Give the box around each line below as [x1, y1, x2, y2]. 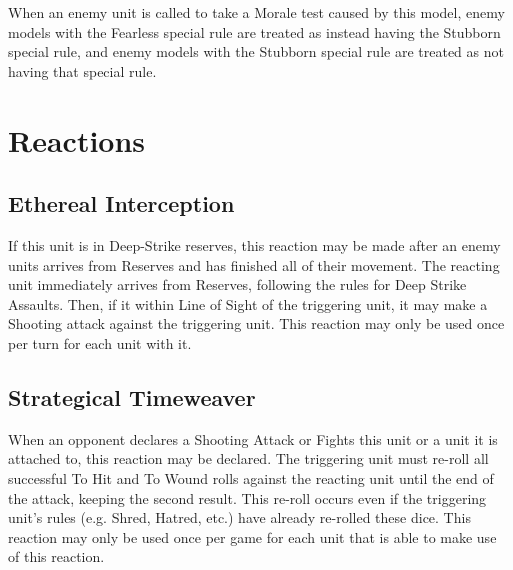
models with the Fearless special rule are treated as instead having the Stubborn [8, 21, 501, 42]
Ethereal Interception [8, 188, 235, 219]
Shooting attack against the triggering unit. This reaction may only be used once [8, 313, 505, 334]
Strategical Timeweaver [8, 381, 256, 412]
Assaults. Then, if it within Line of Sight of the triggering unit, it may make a [8, 293, 488, 314]
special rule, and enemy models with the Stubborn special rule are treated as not [8, 41, 504, 62]
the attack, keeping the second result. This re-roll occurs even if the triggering [8, 487, 487, 508]
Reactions [8, 119, 146, 160]
